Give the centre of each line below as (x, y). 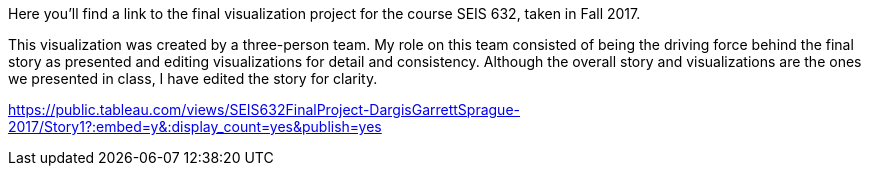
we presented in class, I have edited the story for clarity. (193, 78)
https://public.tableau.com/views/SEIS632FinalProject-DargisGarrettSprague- (264, 109)
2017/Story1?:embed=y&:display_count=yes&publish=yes (195, 126)
